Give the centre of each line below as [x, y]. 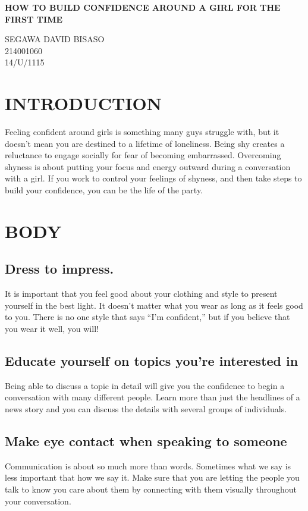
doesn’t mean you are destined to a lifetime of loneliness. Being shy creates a [145, 143]
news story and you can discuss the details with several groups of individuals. [146, 409]
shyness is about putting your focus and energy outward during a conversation [148, 166]
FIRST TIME [34, 19]
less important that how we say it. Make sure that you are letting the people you [152, 477]
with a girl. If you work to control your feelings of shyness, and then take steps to [153, 178]
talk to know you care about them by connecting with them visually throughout [151, 489]
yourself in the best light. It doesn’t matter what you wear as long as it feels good [154, 305]
